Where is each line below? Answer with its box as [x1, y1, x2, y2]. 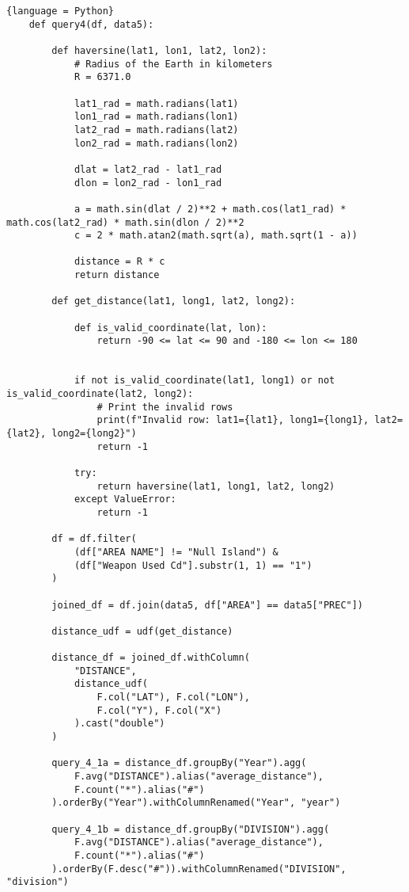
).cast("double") [74, 718, 165, 730]
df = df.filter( [51, 533, 137, 545]
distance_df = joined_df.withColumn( [51, 652, 250, 664]
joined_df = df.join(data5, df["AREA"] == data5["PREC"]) [51, 599, 364, 611]
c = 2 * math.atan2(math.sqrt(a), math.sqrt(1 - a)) [74, 230, 358, 242]
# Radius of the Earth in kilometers [74, 58, 273, 70]
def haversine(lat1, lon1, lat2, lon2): [51, 44, 267, 56]
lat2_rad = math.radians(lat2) [74, 124, 239, 135]
